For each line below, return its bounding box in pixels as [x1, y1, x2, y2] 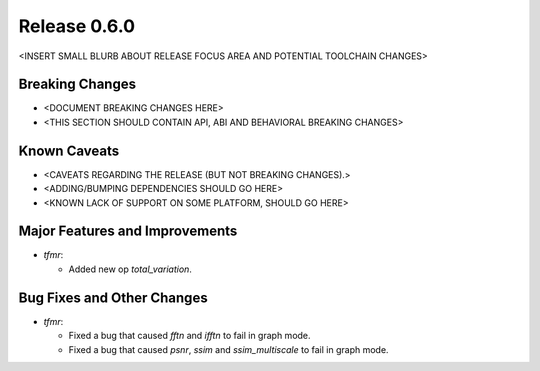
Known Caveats [18, 142, 120, 159]
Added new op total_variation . [68, 263, 192, 275]
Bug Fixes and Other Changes [18, 289, 209, 306]
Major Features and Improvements [18, 223, 238, 240]
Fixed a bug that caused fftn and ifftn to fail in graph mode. [68, 330, 311, 342]
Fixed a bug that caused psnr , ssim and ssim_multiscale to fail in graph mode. [68, 343, 389, 355]
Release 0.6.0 [18, 15, 135, 37]
